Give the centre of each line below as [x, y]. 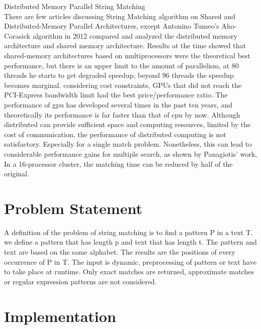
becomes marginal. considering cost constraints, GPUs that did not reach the [123, 85]
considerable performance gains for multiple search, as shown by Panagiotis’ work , [130, 153]
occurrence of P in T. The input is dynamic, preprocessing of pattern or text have [130, 261]
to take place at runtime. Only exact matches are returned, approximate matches [129, 271]
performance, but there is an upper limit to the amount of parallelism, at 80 [121, 65]
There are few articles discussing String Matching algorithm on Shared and [120, 16]
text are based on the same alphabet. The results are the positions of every [120, 252]
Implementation [60, 316]
